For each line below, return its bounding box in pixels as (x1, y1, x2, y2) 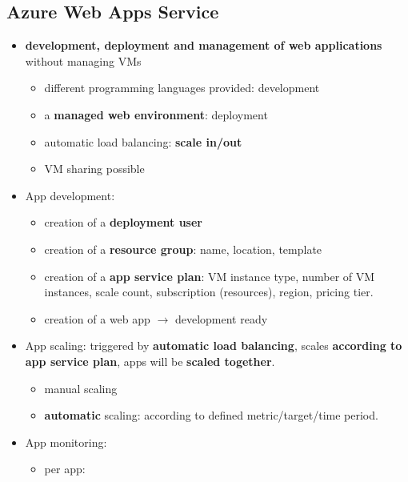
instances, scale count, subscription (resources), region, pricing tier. (44, 283, 374, 300)
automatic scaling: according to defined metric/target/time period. (44, 407, 378, 424)
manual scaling (44, 380, 118, 396)
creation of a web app (44, 310, 150, 327)
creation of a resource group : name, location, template (44, 240, 322, 257)
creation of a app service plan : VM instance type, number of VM (44, 267, 375, 284)
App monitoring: (25, 433, 107, 450)
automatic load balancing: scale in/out (44, 133, 242, 150)
